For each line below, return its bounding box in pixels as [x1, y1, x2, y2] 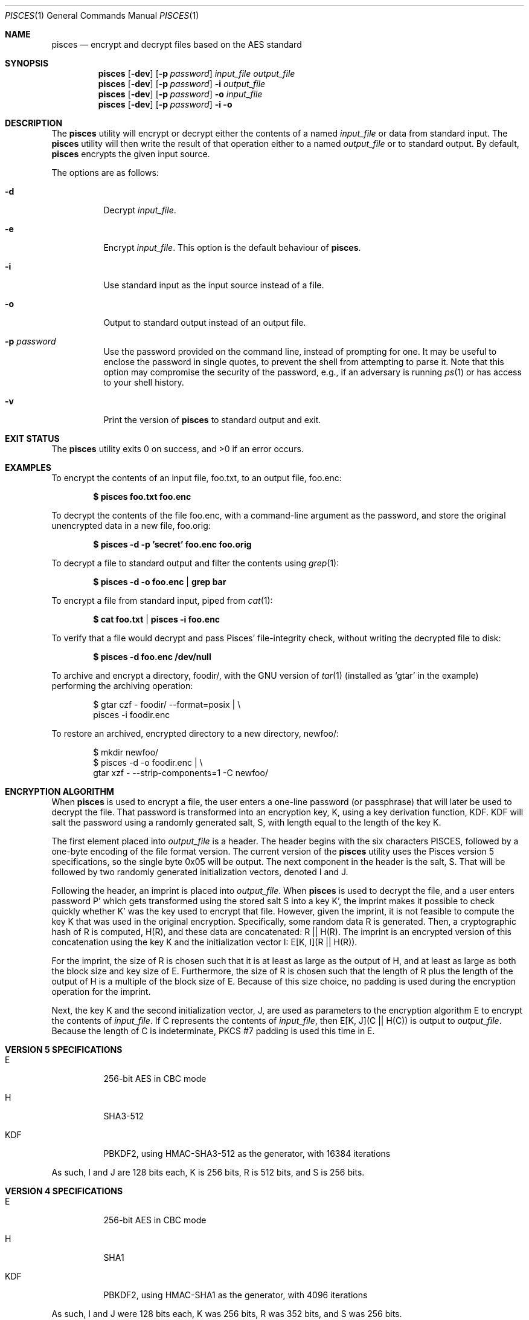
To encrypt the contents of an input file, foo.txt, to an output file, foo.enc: [51, 473, 342, 483]
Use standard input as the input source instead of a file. [103, 280, 324, 290]
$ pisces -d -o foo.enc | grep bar [93, 577, 226, 587]
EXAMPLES [5, 462, 51, 473]
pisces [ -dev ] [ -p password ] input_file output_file [98, 68, 295, 79]
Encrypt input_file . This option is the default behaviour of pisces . [103, 242, 361, 253]
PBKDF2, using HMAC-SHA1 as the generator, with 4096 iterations [103, 1290, 368, 1300]
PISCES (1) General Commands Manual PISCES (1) [5, 10, 199, 21]
